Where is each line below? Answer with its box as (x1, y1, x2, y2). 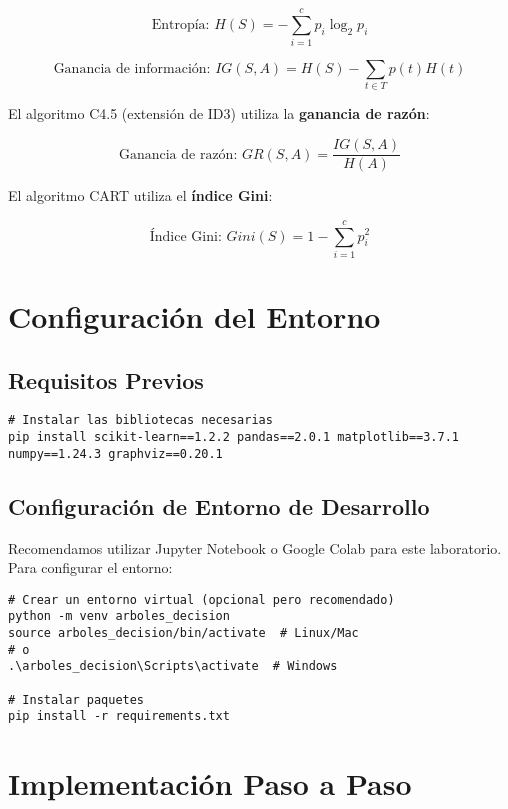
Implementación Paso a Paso (8, 763, 412, 804)
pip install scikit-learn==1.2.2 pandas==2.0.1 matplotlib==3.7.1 (8, 430, 460, 445)
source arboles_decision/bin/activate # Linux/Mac (8, 626, 359, 641)
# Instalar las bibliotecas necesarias (8, 413, 273, 428)
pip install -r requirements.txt (8, 709, 230, 724)
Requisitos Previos (8, 364, 204, 395)
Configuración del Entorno (8, 296, 381, 337)
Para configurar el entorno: (8, 557, 173, 578)
